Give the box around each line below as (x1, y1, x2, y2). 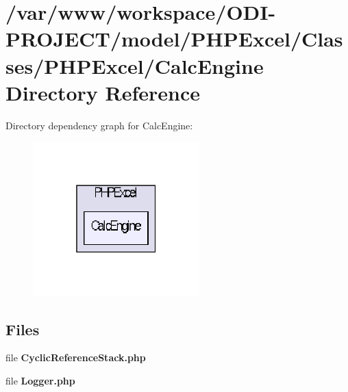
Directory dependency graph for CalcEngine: (5, 118, 193, 132)
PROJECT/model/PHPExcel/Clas (5, 25, 343, 53)
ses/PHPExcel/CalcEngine (5, 51, 264, 79)
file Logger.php (5, 374, 75, 388)
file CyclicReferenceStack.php (5, 350, 146, 365)
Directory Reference (5, 78, 201, 106)
